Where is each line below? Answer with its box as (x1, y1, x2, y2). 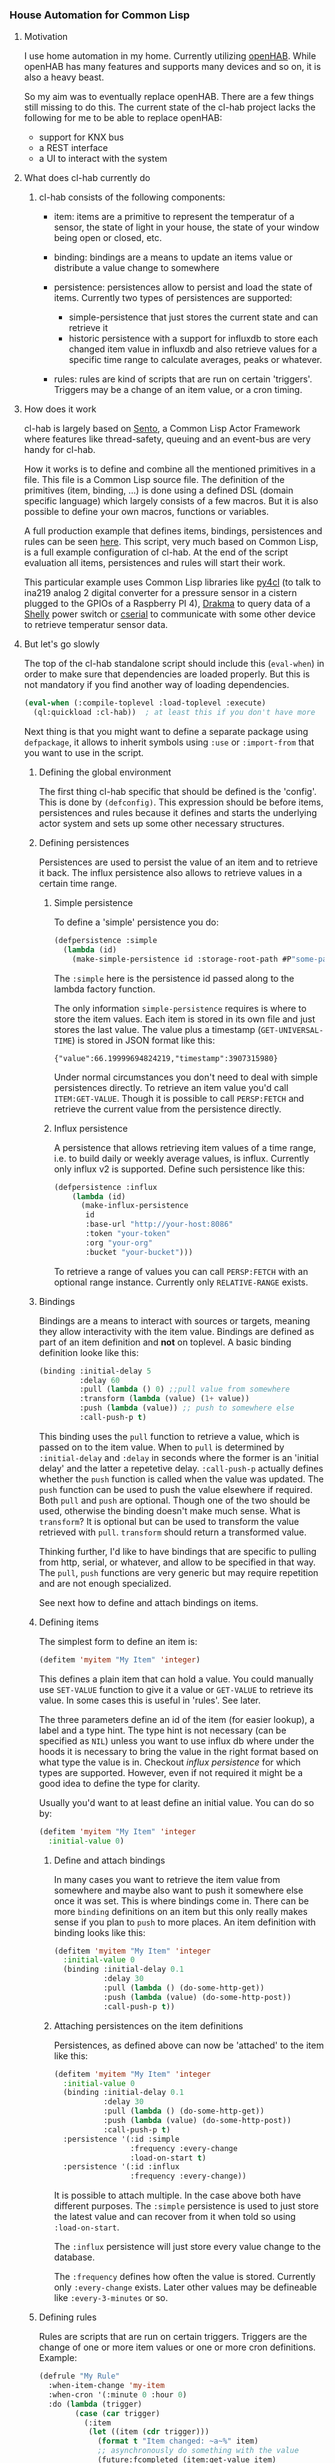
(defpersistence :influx (53, 1182, 158, 1192)
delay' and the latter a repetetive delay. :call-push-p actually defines (38, 1462, 324, 1474)
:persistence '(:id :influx (62, 2162, 180, 2172)
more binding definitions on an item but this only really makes (53, 1905, 308, 1917)
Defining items (38, 1616, 99, 1628)
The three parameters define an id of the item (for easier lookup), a (38, 1713, 316, 1725)
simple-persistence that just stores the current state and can (68, 311, 319, 323)
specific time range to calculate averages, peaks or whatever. (68, 354, 322, 366)
